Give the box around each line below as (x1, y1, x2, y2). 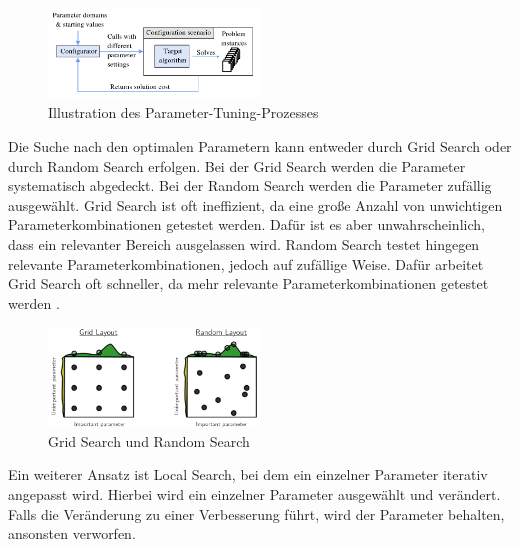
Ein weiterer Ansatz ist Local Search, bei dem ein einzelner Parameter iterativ (8, 464, 488, 485)
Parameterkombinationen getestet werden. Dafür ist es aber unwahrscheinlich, (8, 214, 485, 235)
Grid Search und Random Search (48, 430, 250, 451)
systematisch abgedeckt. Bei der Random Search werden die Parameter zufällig (8, 175, 492, 196)
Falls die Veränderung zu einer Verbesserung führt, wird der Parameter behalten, (8, 503, 505, 524)
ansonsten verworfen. (8, 523, 136, 544)
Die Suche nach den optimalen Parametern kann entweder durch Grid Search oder (8, 136, 512, 156)
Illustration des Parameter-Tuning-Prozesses (48, 102, 319, 123)
